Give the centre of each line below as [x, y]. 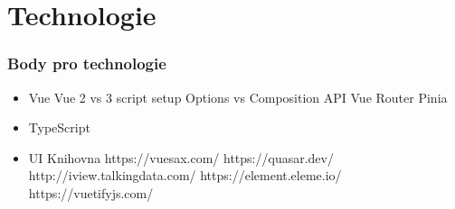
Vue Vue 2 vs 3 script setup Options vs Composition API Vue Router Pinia [238, 97]
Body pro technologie [87, 64]
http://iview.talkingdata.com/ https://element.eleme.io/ [185, 175]
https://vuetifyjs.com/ [91, 192]
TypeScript [59, 127]
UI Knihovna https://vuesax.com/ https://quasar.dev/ [181, 157]
